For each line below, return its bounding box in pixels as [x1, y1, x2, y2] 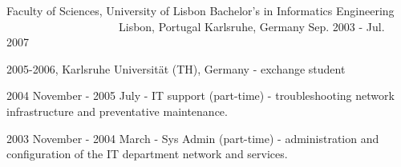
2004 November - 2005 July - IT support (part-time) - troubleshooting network [6, 87, 395, 104]
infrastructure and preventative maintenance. [6, 102, 228, 119]
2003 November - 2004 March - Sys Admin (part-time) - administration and [6, 129, 379, 146]
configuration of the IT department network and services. [6, 145, 288, 162]
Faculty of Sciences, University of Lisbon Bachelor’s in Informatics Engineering [6, 2, 395, 18]
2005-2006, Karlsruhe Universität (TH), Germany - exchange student [6, 60, 346, 77]
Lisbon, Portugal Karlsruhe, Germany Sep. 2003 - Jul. [118, 18, 385, 34]
